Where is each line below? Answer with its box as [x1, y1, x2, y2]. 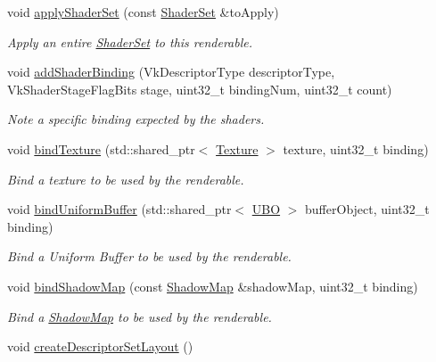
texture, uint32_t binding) [283, 139, 429, 158]
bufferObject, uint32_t [305, 200, 430, 218]
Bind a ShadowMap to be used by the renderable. [7, 307, 272, 325]
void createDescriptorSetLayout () [7, 337, 193, 356]
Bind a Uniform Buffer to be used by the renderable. [7, 247, 292, 266]
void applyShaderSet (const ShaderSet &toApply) [7, 3, 279, 21]
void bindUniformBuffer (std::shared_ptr [7, 200, 232, 218]
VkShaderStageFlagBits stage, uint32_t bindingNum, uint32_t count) [7, 79, 392, 98]
